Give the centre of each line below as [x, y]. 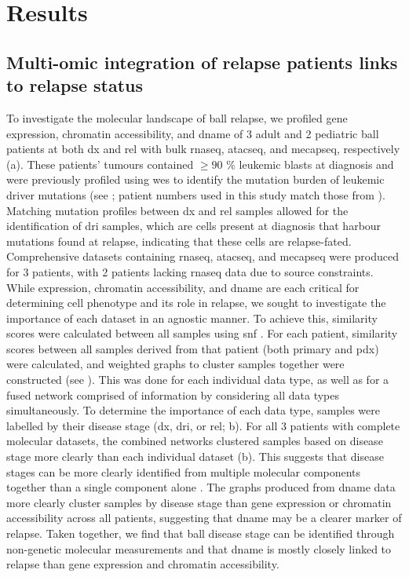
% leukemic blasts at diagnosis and [310, 164]
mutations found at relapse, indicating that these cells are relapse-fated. [179, 241]
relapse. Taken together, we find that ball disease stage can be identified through [201, 533]
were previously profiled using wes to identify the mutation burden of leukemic [195, 179]
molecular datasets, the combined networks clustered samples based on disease [195, 441]
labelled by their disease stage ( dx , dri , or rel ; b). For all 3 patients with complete [203, 425]
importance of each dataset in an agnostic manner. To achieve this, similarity [192, 318]
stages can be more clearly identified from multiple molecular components [184, 471]
